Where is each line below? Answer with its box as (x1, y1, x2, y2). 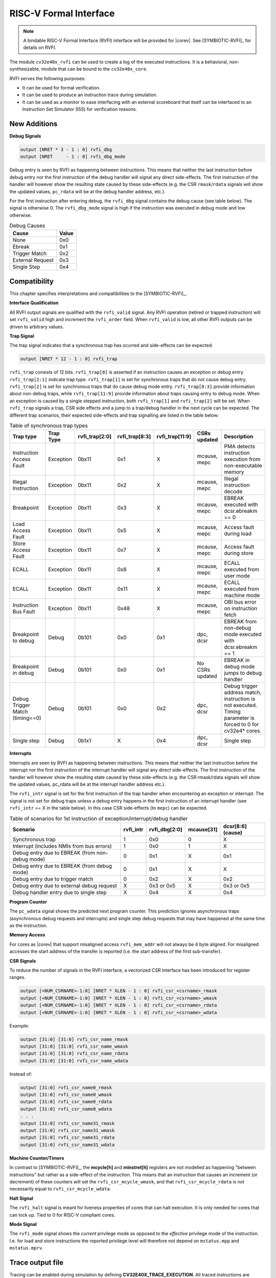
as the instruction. (9, 923, 48, 929)
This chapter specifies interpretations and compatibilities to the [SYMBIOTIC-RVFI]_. (9, 290, 187, 296)
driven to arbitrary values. (9, 324, 64, 330)
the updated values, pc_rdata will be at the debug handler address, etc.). (9, 188, 166, 194)
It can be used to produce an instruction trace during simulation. (22, 92, 158, 98)
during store (224, 550, 254, 557)
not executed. (224, 702, 258, 709)
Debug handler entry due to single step (12, 888, 107, 896)
